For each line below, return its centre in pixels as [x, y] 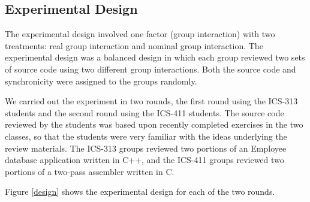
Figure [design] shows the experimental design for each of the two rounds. [140, 192]
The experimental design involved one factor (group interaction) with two [140, 34]
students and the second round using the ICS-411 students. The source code [145, 112]
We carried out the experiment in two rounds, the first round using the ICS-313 [151, 101]
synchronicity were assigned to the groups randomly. [101, 81]
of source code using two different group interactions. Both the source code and [151, 69]
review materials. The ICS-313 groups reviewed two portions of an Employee [146, 148]
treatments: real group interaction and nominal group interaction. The [134, 45]
